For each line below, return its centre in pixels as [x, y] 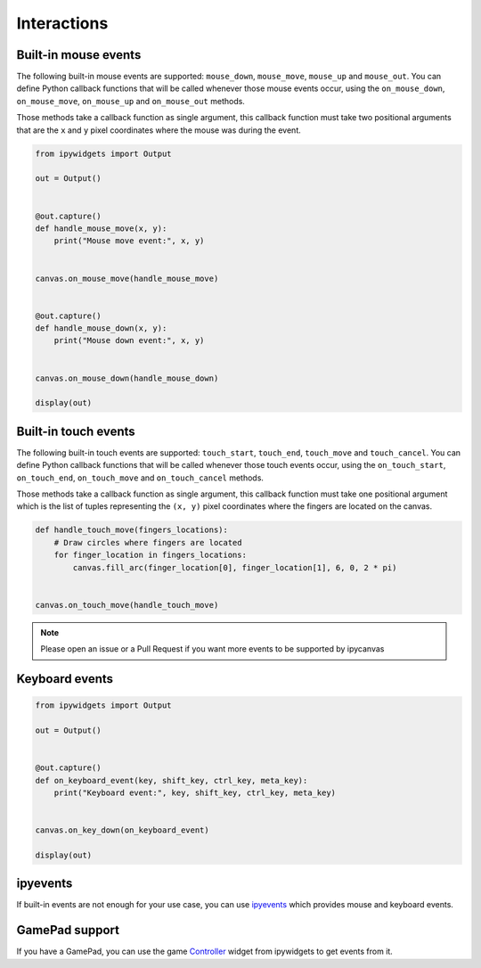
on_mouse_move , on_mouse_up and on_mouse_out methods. [130, 101]
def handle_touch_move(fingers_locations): [132, 530]
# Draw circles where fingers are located [148, 542]
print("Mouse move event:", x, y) [129, 241]
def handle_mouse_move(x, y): [101, 228]
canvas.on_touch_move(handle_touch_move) [127, 605]
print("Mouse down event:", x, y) [129, 340]
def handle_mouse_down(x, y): [101, 328]
